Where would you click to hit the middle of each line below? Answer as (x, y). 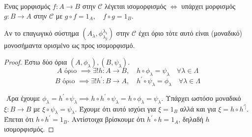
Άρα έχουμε (23, 98)
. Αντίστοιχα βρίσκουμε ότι (106, 119)
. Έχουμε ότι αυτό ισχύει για (115, 108)
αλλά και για (198, 108)
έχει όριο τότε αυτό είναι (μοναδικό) (190, 33)
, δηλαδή (191, 119)
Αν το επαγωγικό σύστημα (42, 33)
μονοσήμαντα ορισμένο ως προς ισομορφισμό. (70, 45)
